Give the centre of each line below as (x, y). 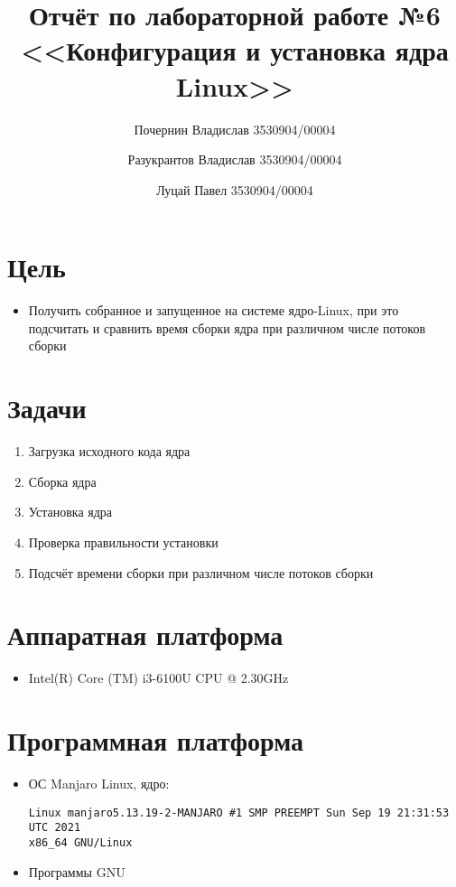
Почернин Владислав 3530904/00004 (235, 129)
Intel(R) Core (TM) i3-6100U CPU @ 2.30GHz (158, 678)
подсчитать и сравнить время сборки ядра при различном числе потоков (227, 327)
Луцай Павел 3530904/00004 (235, 189)
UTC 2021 (55, 828)
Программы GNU (77, 871)
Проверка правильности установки (123, 542)
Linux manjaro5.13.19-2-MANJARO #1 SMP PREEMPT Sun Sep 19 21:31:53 (239, 812)
